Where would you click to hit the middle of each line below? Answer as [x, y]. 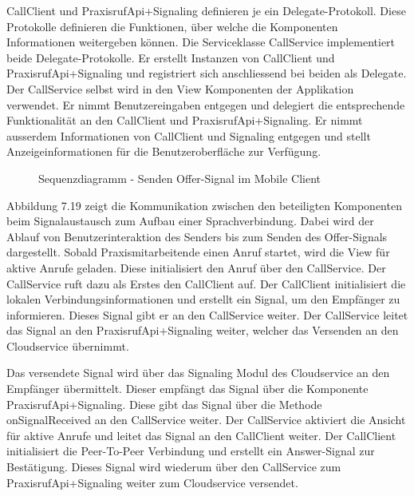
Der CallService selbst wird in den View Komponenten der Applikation [180, 88]
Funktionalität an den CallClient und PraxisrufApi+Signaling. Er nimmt [185, 120]
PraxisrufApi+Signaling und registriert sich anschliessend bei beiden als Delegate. [207, 73]
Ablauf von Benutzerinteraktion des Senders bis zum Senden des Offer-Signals [197, 236]
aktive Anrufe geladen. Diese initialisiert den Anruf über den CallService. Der [196, 267]
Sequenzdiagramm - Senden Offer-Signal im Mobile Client [179, 178]
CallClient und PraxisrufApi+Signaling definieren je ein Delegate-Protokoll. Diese [206, 10]
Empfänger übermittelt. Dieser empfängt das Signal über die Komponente [187, 389]
